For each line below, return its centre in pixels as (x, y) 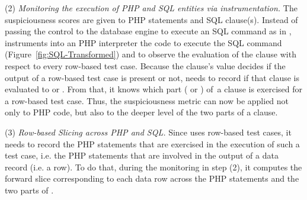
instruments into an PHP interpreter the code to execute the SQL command (143, 42)
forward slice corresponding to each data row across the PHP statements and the (152, 178)
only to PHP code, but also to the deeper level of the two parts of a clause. (141, 112)
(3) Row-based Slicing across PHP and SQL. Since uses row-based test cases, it (148, 132)
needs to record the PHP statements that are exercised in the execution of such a (152, 143)
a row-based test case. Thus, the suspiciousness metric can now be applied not (147, 100)
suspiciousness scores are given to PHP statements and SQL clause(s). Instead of (151, 19)
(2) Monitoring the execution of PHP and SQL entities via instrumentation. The (151, 8)
